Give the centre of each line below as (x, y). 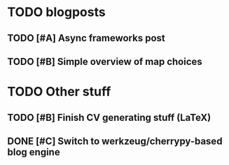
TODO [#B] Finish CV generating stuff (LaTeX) (109, 117)
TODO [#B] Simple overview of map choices (105, 61)
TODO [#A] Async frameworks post (86, 38)
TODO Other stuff (59, 92)
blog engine (34, 152)
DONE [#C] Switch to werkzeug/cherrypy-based (115, 141)
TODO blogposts (57, 12)
